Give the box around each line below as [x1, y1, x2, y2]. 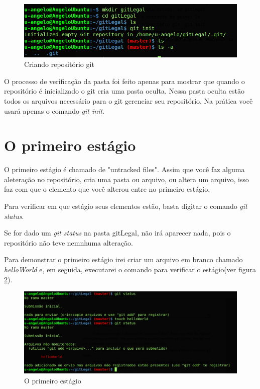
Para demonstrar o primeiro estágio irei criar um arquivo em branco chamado [4, 254, 243, 265]
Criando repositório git [24, 59, 94, 69]
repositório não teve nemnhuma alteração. [4, 237, 133, 248]
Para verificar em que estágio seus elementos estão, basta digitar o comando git [4, 201, 247, 211]
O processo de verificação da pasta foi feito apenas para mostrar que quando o [4, 75, 245, 86]
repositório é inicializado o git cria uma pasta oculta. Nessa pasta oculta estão [4, 86, 244, 96]
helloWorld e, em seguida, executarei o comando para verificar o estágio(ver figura [4, 264, 256, 275]
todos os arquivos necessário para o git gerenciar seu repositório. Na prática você [4, 95, 253, 106]
